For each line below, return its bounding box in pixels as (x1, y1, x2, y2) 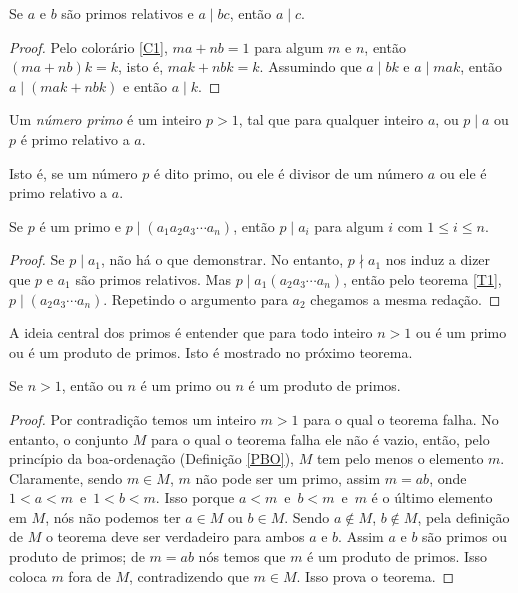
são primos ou (422, 526, 508, 547)
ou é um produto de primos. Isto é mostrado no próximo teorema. (9, 341, 413, 362)
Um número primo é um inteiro (9, 109, 202, 130)
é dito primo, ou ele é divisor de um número (153, 162, 424, 183)
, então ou (61, 375, 123, 396)
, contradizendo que (129, 565, 249, 586)
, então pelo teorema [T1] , (343, 268, 502, 289)
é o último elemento (371, 487, 493, 508)
